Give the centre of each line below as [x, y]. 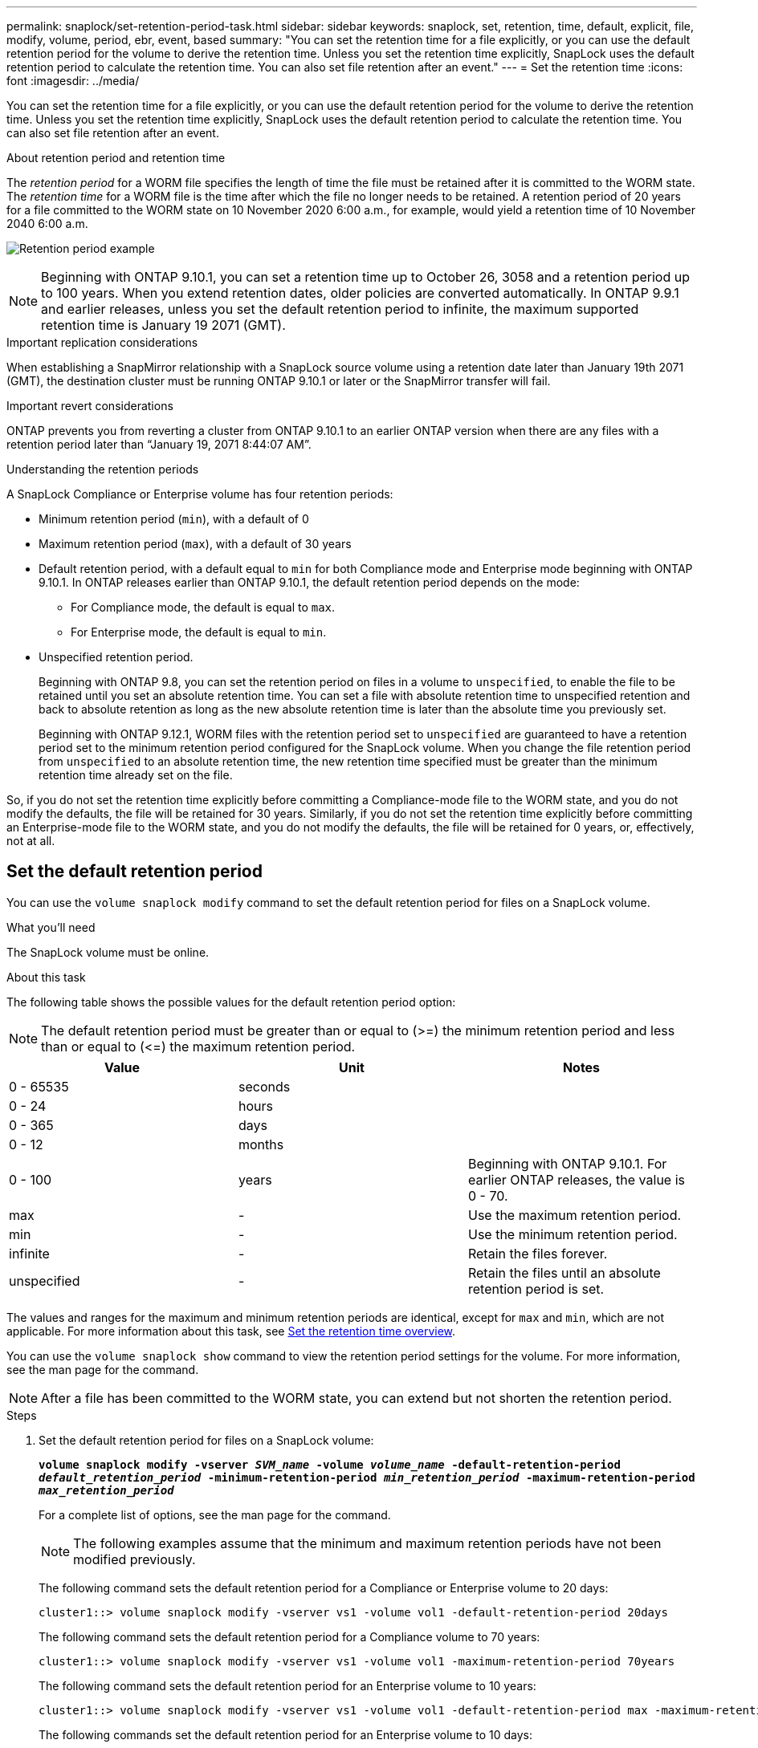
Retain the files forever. [538, 1253]
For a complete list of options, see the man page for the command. [215, 1514]
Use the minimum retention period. [573, 1234]
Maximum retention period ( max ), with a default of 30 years [195, 544]
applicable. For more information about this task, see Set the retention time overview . [231, 1331]
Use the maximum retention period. [575, 1215]
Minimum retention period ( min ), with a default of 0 [174, 519]
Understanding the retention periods [103, 469]
